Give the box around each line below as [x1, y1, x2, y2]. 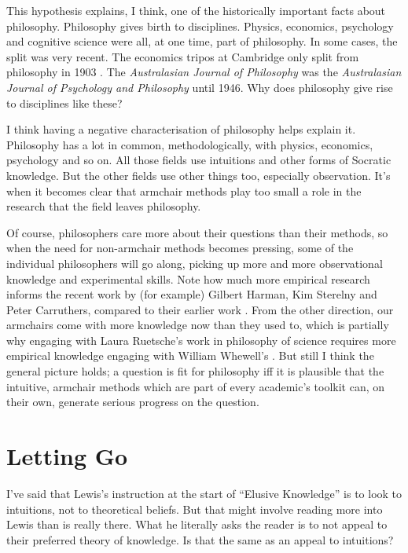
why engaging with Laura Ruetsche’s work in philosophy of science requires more [6, 331, 396, 348]
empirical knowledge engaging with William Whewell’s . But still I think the [6, 347, 374, 364]
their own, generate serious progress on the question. [6, 394, 259, 410]
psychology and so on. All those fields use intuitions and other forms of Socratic [6, 152, 391, 168]
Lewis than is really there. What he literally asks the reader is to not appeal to [6, 516, 388, 533]
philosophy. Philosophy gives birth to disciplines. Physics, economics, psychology [6, 17, 394, 34]
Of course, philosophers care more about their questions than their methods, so [6, 224, 388, 240]
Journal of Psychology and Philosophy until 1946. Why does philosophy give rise [6, 79, 393, 95]
